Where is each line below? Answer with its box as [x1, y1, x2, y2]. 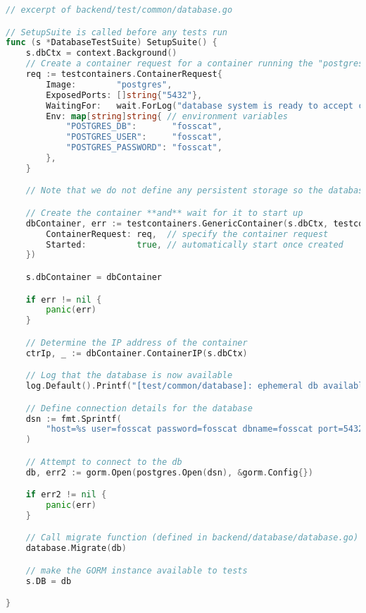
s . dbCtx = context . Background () [25, 48, 177, 59]
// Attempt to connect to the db [25, 456, 182, 467]
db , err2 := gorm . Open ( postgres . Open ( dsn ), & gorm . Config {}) [25, 467, 313, 478]
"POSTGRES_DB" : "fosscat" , [65, 121, 222, 132]
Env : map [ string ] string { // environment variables [46, 111, 288, 121]
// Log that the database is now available [25, 370, 233, 381]
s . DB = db [25, 576, 72, 586]
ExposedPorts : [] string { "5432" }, [46, 90, 203, 100]
